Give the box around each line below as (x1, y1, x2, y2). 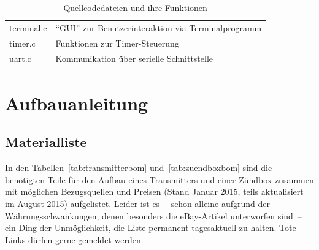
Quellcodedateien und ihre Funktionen (63, 1, 207, 13)
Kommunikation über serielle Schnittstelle (55, 51, 213, 64)
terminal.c (9, 21, 47, 34)
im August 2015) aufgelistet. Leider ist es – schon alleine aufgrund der (5, 197, 270, 210)
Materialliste (5, 132, 87, 151)
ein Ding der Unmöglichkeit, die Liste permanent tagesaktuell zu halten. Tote (5, 221, 296, 234)
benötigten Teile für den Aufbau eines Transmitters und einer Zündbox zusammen (5, 173, 314, 186)
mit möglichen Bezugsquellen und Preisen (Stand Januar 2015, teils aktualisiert (5, 185, 304, 198)
